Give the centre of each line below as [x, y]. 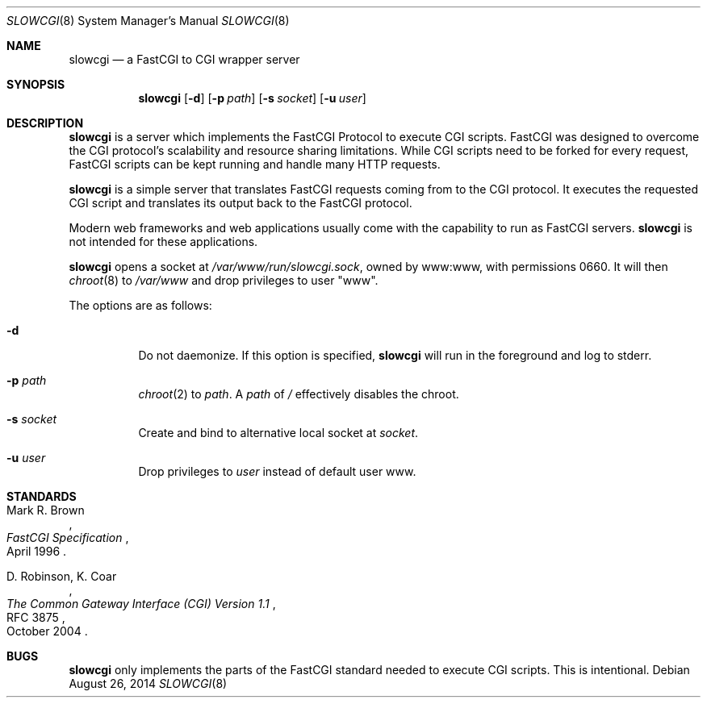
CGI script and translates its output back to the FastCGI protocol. [241, 203]
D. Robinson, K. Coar [62, 576]
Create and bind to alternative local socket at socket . [278, 433]
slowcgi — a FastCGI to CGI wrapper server [184, 59]
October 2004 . [47, 631]
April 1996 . [37, 551]
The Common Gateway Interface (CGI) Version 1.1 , [141, 604]
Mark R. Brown [46, 510]
